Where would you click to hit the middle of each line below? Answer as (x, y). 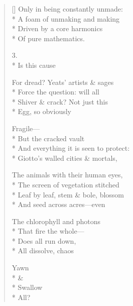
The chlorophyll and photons (56, 221)
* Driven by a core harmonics (57, 28)
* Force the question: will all (55, 92)
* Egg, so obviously (41, 111)
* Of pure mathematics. (48, 38)
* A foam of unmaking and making (66, 18)
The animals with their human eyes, (67, 175)
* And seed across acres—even (58, 204)
